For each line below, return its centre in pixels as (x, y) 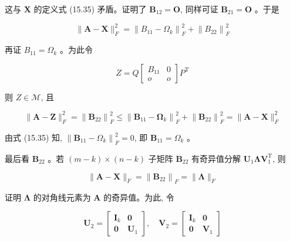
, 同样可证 (199, 9)
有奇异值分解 (216, 158)
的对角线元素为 (62, 197)
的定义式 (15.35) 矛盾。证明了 (90, 9)
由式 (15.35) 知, (33, 137)
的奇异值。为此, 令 (139, 197)
